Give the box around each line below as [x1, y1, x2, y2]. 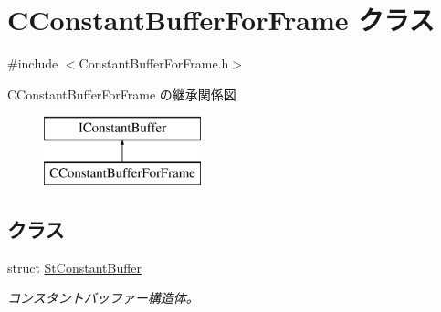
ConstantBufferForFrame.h [79, 54, 229, 73]
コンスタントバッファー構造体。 [7, 288, 199, 307]
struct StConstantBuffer [7, 257, 142, 276]
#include [7, 54, 58, 73]
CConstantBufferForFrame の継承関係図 [7, 84, 236, 103]
